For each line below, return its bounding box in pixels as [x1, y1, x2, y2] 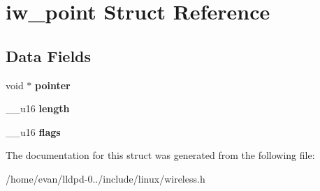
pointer [35, 77, 71, 92]
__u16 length [6, 101, 70, 116]
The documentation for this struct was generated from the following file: [6, 148, 315, 162]
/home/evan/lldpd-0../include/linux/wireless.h [6, 171, 205, 185]
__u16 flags [6, 124, 61, 139]
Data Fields [6, 45, 92, 66]
